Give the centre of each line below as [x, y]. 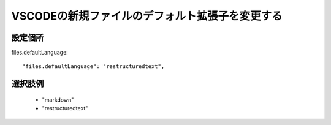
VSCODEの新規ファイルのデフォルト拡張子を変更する [147, 16]
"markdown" [58, 100]
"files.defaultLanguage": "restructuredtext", [93, 66]
